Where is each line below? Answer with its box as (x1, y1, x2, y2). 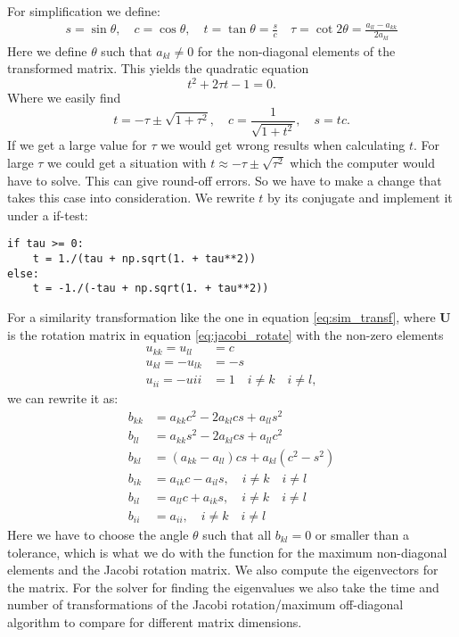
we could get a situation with (47, 153, 207, 171)
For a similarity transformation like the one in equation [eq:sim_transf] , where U (7, 307, 451, 326)
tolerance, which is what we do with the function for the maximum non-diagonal (7, 542, 447, 561)
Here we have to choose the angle (7, 525, 189, 543)
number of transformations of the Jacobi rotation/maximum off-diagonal (7, 595, 404, 614)
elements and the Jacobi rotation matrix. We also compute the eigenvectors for (7, 560, 439, 579)
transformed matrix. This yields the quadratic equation (7, 59, 309, 78)
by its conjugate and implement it (267, 188, 453, 207)
